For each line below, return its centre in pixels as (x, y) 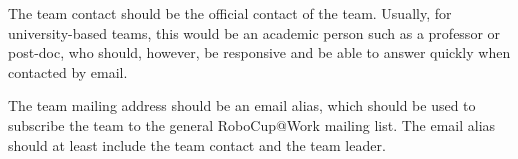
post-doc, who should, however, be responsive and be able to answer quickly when (259, 52)
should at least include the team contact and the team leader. (197, 144)
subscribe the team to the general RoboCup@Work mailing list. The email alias (252, 124)
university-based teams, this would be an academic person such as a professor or (254, 32)
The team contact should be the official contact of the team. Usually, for (230, 13)
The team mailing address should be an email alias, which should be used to (242, 105)
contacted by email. (68, 71)
